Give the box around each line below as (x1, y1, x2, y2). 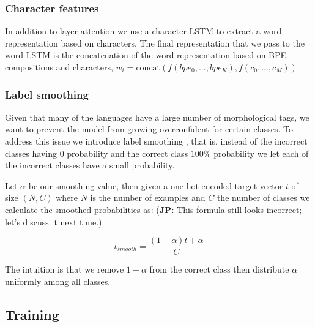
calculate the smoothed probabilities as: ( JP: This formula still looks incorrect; (5, 203, 302, 216)
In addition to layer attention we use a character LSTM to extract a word (5, 24, 282, 37)
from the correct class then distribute (149, 263, 289, 276)
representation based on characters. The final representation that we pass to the (5, 36, 305, 49)
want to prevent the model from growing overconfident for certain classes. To (5, 122, 293, 135)
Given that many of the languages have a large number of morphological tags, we (5, 110, 309, 123)
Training (5, 304, 59, 323)
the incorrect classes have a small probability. (5, 159, 175, 171)
